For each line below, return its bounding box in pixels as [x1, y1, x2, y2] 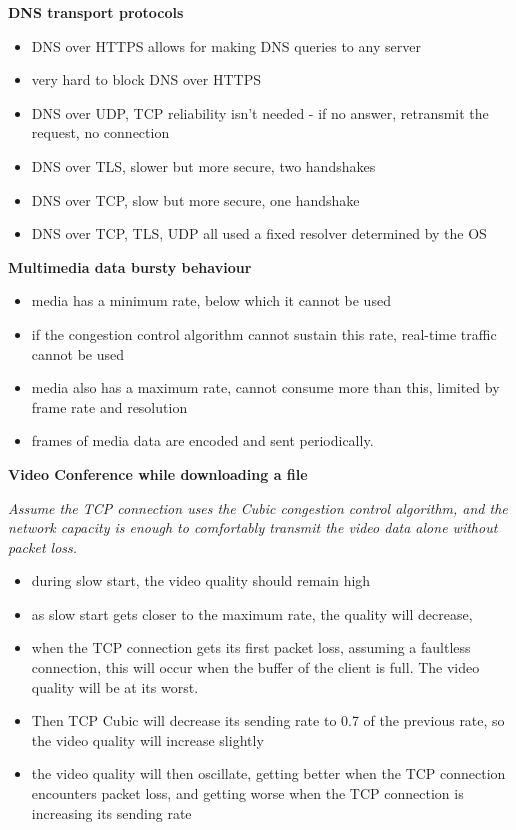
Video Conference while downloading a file [8, 463, 308, 484]
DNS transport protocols [8, 2, 184, 22]
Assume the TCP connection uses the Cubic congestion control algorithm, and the [8, 497, 508, 518]
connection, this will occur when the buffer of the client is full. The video [31, 657, 480, 678]
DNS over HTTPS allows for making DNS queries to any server [31, 35, 421, 56]
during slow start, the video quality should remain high [31, 570, 371, 591]
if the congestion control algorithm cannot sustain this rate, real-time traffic [31, 323, 497, 344]
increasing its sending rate [31, 802, 192, 823]
